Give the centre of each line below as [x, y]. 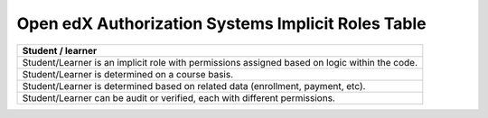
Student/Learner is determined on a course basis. [128, 74]
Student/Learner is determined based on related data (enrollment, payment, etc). [194, 86]
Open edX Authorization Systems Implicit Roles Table [221, 23]
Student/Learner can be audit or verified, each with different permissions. [179, 97]
